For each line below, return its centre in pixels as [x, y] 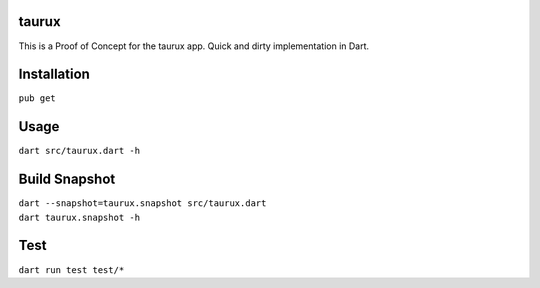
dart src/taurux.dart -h [79, 151]
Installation [54, 74]
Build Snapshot [67, 179]
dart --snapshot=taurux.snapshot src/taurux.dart [142, 203]
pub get [37, 98]
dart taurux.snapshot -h [79, 217]
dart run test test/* [71, 269]
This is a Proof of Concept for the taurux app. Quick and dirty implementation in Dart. [194, 46]
